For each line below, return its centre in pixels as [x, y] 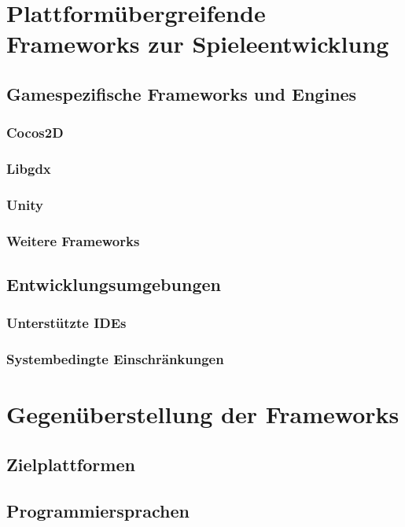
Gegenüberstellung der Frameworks [203, 414]
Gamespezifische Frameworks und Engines [182, 93]
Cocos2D [35, 133]
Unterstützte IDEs [66, 323]
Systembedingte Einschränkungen [115, 359]
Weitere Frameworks [73, 240]
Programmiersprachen [98, 510]
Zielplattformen [71, 464]
